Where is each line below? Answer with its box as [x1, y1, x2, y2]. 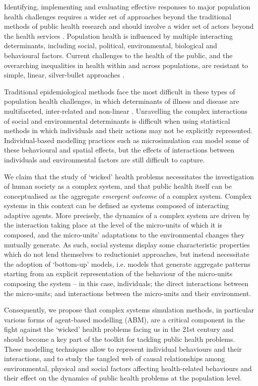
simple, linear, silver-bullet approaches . [4, 70, 125, 80]
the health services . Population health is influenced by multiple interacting [4, 30, 233, 41]
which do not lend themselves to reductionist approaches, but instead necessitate [4, 249, 250, 259]
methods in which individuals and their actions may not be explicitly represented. [4, 125, 253, 136]
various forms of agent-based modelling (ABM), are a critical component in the [4, 314, 245, 324]
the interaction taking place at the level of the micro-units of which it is [4, 220, 223, 230]
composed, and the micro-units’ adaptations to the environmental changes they [4, 230, 245, 240]
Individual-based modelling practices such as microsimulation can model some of [4, 135, 249, 145]
